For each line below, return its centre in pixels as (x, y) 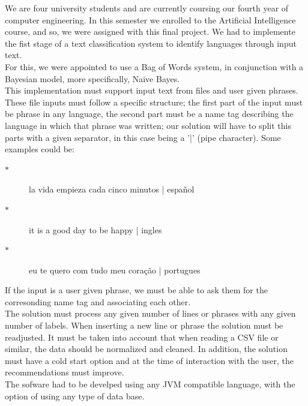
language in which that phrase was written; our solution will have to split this (148, 125)
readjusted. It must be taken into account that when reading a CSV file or (142, 337)
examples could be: (40, 149)
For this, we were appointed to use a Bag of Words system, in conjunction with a (154, 66)
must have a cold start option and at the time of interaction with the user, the (149, 360)
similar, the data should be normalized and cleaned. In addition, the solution (146, 349)
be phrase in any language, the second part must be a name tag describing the (149, 114)
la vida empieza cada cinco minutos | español (112, 189)
